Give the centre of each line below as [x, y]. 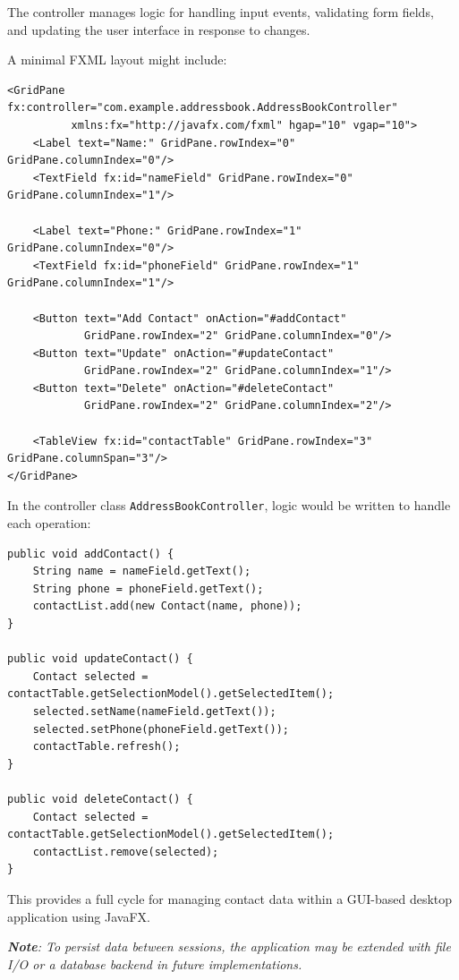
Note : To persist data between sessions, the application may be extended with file [229, 946]
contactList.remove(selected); [126, 852]
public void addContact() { [91, 554]
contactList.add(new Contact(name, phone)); [167, 606]
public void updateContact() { [100, 659]
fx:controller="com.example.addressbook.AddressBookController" [203, 108]
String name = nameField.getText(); [142, 571]
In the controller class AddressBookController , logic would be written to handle [229, 505]
